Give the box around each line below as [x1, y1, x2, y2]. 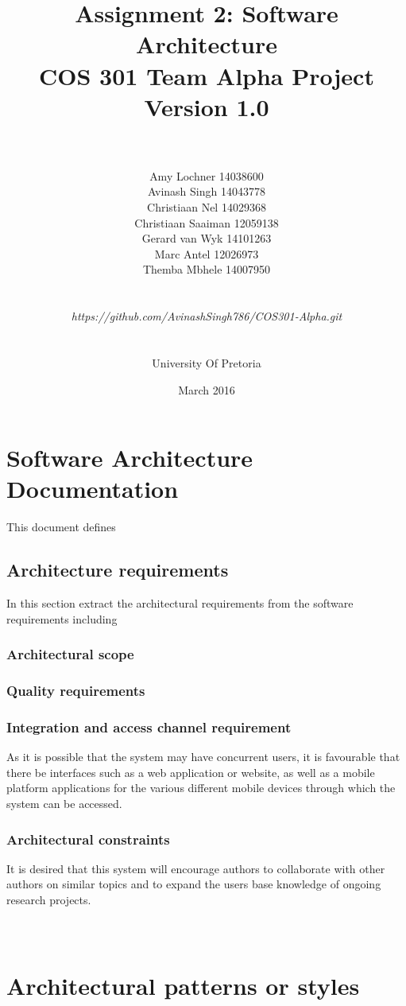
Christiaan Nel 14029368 [147, 199, 266, 216]
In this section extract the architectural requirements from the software [6, 595, 354, 612]
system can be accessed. [6, 794, 122, 811]
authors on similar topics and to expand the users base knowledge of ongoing [6, 876, 381, 892]
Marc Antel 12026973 [154, 245, 259, 262]
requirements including [6, 610, 118, 627]
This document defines [6, 519, 116, 535]
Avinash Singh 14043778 [148, 183, 265, 200]
